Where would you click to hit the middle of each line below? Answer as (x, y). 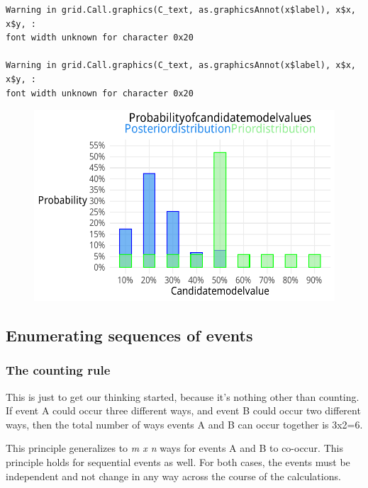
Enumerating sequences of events (129, 335)
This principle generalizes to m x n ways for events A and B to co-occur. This (174, 448)
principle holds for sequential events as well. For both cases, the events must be (178, 461)
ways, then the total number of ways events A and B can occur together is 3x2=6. (184, 424)
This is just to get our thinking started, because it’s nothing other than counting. (183, 396)
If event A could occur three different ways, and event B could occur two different (183, 410)
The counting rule (58, 370)
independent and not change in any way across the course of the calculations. (173, 476)
